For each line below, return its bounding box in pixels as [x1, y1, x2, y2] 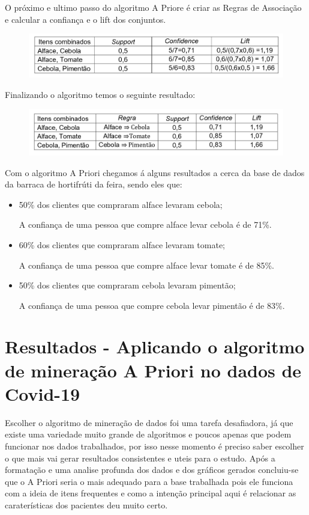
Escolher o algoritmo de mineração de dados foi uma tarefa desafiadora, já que [5, 416, 293, 428]
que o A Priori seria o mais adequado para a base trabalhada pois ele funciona [5, 475, 293, 487]
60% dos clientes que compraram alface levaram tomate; [19, 238, 226, 251]
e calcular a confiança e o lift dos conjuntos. [5, 13, 166, 25]
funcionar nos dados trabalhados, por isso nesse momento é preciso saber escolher [5, 439, 304, 452]
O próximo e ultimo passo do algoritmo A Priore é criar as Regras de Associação [5, 1, 302, 13]
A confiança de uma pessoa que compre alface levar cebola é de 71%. [19, 218, 272, 231]
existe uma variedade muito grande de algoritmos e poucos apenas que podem [5, 428, 292, 440]
